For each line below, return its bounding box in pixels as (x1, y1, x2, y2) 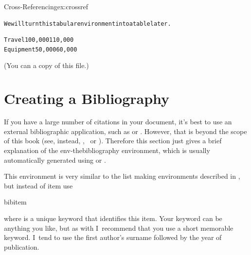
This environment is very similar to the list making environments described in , (4, 171, 240, 181)
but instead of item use (4, 180, 73, 190)
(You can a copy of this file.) (4, 60, 89, 70)
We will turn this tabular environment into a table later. (4, 20, 171, 27)
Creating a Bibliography (4, 88, 170, 108)
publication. (4, 241, 39, 252)
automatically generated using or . (4, 154, 106, 165)
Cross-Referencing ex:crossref (4, 1, 88, 11)
